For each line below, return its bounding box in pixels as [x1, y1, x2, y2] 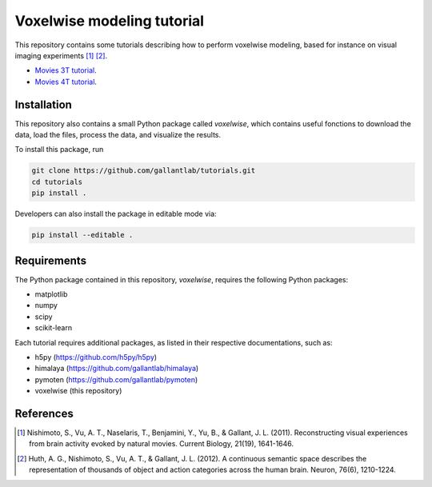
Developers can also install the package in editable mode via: [14, 209, 217, 219]
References [14, 406, 74, 420]
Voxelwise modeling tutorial [14, 12, 204, 30]
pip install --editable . [31, 230, 134, 240]
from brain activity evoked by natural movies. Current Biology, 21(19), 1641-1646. [29, 439, 294, 449]
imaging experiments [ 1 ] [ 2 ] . [14, 50, 108, 60]
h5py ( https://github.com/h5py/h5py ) [34, 352, 158, 361]
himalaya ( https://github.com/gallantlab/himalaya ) [34, 364, 199, 373]
